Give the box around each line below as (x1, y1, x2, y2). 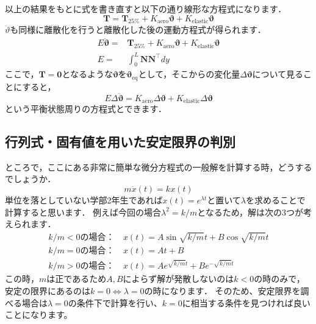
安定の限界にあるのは (5, 284, 90, 297)
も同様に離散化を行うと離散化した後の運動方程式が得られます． (10, 23, 266, 36)
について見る (252, 68, 304, 80)
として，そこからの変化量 (138, 68, 240, 80)
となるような (62, 68, 113, 80)
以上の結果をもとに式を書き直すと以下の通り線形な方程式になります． (5, 2, 287, 15)
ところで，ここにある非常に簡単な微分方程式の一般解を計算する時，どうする (5, 160, 312, 173)
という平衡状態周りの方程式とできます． (5, 102, 167, 115)
